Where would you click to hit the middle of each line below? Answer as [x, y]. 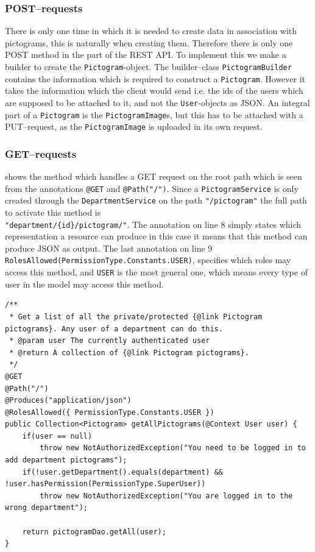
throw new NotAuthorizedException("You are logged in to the [166, 496]
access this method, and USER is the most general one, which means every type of [156, 272]
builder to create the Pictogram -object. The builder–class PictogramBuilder [148, 66]
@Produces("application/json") [68, 401]
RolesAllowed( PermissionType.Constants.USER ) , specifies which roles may [148, 260]
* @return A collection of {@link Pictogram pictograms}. [129, 352]
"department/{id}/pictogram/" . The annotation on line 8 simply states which [153, 224]
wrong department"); [47, 508]
